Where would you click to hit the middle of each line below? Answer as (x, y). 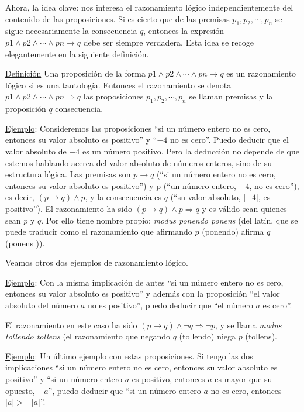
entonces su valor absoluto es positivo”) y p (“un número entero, (121, 185)
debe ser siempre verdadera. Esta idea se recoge (168, 42)
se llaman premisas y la (231, 96)
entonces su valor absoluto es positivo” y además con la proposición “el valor (143, 293)
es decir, (20, 197)
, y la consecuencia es (123, 197)
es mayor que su (243, 379)
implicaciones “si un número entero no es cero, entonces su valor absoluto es (141, 367)
